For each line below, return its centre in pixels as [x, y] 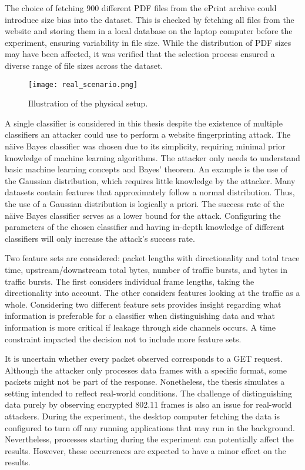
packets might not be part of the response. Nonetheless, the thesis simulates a [145, 381]
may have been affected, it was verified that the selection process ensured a [140, 54]
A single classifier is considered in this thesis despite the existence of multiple [144, 123]
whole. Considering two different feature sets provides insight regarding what [143, 304]
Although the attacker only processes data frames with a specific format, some [146, 370]
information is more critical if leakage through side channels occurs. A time [140, 327]
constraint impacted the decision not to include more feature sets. [123, 339]
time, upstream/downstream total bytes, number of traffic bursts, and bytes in [146, 269]
